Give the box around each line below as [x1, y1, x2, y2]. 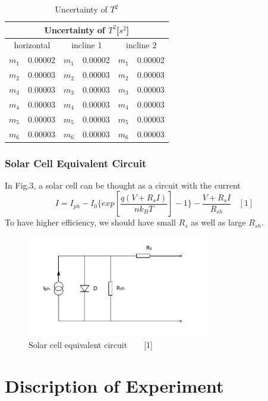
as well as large [191, 216, 246, 228]
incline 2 [126, 39, 157, 51]
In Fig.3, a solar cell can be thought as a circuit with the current [5, 178, 241, 191]
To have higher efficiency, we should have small [5, 216, 176, 228]
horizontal [14, 39, 51, 51]
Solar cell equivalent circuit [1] [29, 339, 153, 351]
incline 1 [71, 39, 102, 51]
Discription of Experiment [5, 374, 224, 397]
